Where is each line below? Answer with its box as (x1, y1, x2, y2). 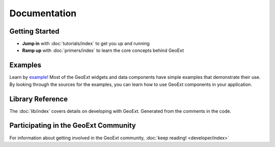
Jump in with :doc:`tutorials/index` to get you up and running (22, 41, 150, 47)
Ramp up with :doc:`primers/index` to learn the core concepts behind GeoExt (22, 47, 184, 53)
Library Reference (9, 95, 68, 103)
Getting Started (9, 27, 60, 36)
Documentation (9, 8, 77, 19)
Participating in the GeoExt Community (9, 121, 136, 130)
